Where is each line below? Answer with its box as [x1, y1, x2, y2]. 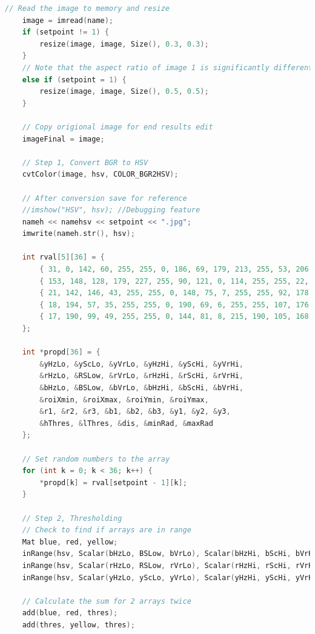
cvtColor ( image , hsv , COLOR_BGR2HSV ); [22, 170, 179, 179]
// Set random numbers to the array [22, 454, 170, 463]
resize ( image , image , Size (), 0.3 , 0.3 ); [39, 39, 209, 48]
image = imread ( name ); [22, 16, 114, 25]
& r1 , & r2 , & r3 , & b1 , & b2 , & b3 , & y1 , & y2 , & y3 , [39, 407, 231, 416]
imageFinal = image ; [22, 134, 105, 143]
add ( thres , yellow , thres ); [22, 620, 135, 629]
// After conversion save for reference [22, 194, 187, 203]
